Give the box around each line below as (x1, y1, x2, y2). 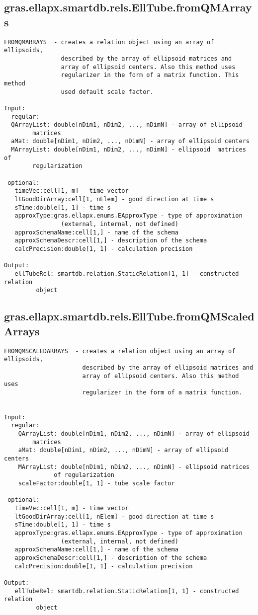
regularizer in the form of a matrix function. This (61, 72, 239, 79)
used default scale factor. (61, 88, 154, 95)
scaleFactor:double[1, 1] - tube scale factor (18, 480, 175, 487)
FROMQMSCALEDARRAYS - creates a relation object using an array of (4, 347, 236, 355)
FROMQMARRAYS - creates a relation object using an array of (4, 38, 214, 46)
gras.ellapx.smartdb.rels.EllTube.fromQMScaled (4, 308, 255, 324)
